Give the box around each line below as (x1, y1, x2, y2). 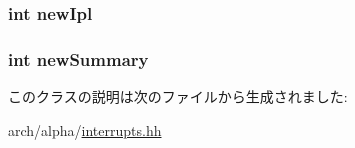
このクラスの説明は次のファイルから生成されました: (8, 86, 348, 107)
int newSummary (8, 46, 149, 71)
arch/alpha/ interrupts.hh (8, 119, 162, 140)
